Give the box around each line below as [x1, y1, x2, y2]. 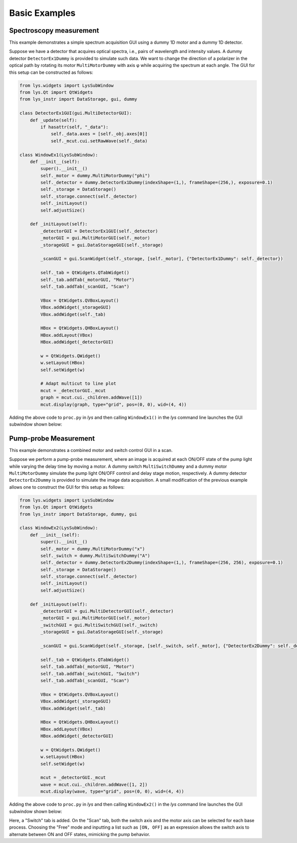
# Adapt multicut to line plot [40, 381, 116, 387]
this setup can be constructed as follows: [9, 69, 94, 75]
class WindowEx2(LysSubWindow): [19, 525, 99, 531]
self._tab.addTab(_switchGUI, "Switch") [40, 671, 140, 676]
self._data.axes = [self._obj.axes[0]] [50, 131, 148, 137]
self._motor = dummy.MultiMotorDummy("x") [40, 546, 146, 552]
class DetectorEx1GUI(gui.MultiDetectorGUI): [19, 111, 132, 116]
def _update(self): [30, 117, 78, 123]
